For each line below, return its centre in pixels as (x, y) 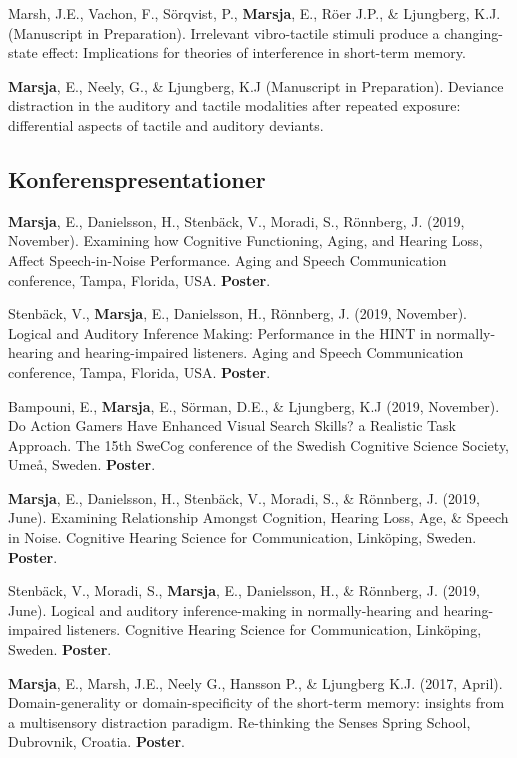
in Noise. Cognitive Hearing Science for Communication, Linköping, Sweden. (242, 537)
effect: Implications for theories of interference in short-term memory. (254, 52)
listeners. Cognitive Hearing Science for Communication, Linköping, (274, 629)
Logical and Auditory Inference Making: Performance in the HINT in (220, 332)
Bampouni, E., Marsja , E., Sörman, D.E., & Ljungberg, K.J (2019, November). (254, 405)
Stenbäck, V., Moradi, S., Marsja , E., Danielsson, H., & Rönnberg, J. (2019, (244, 590)
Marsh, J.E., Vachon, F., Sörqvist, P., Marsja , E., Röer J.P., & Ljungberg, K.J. (254, 13)
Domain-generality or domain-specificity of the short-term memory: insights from (256, 702)
